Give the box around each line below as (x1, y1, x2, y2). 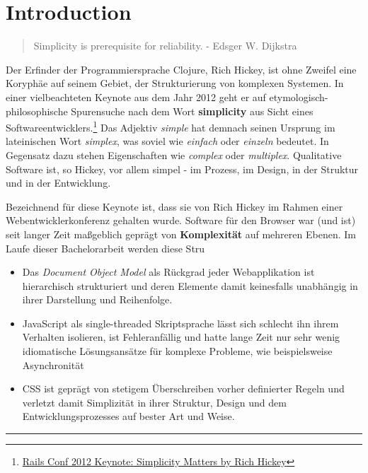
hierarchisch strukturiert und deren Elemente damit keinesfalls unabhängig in (22, 278, 358, 293)
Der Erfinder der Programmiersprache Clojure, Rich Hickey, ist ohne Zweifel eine (6, 62, 357, 76)
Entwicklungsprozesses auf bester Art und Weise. (22, 409, 235, 424)
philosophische (6, 103, 68, 118)
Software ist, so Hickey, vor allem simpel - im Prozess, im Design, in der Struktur (6, 161, 359, 176)
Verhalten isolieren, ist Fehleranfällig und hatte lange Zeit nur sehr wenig (22, 329, 340, 344)
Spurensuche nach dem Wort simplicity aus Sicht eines (71, 103, 314, 118)
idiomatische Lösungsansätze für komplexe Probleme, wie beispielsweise (22, 344, 333, 358)
